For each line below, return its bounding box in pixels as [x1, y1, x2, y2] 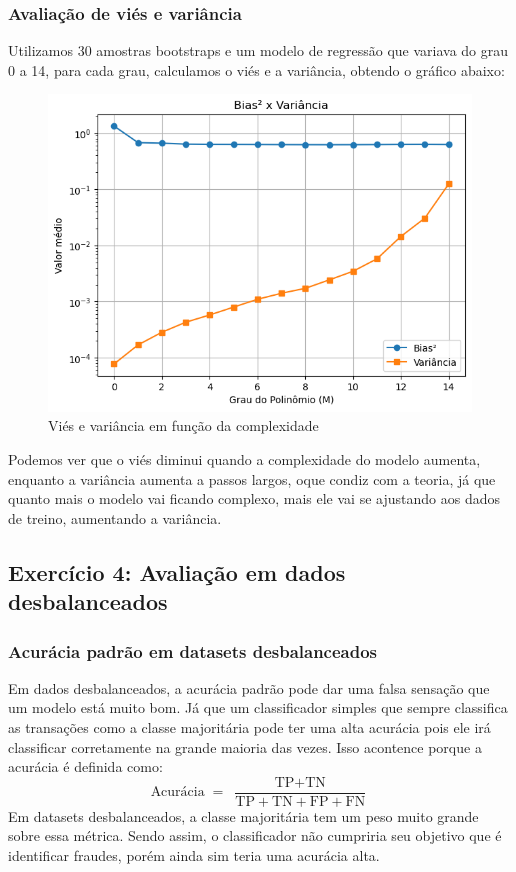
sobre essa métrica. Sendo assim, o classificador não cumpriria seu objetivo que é [8, 825, 502, 846]
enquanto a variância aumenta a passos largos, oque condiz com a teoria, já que [8, 468, 496, 489]
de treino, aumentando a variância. [8, 507, 222, 528]
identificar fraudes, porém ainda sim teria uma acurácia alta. [8, 845, 380, 866]
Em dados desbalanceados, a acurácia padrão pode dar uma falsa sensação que [8, 677, 490, 698]
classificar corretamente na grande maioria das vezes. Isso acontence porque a [8, 736, 482, 757]
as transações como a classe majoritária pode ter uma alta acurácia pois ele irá [8, 717, 491, 738]
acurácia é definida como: [8, 756, 163, 777]
